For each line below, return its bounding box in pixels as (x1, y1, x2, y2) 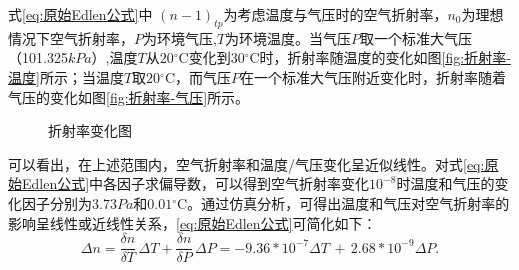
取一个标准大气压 (360, 27, 473, 48)
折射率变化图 (48, 120, 132, 141)
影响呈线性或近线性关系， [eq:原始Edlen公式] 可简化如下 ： (8, 212, 377, 233)
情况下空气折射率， (8, 27, 134, 48)
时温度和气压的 (396, 173, 495, 194)
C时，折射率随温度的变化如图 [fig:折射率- (249, 47, 511, 68)
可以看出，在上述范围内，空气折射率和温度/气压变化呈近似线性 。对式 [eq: (8, 153, 485, 174)
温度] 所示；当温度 (8, 66, 124, 87)
